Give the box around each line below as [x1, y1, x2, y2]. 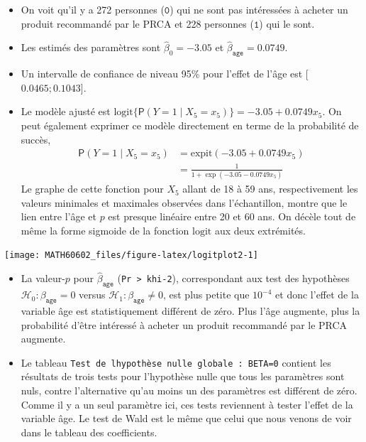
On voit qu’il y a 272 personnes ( [21, 2, 165, 16]
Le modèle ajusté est [21, 104, 111, 119]
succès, [21, 131, 51, 146]
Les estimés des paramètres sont [21, 40, 161, 55]
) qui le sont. [259, 16, 315, 31]
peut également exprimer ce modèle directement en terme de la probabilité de [21, 117, 359, 132]
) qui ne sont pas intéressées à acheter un [170, 2, 348, 16]
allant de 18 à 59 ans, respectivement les [182, 181, 358, 196]
